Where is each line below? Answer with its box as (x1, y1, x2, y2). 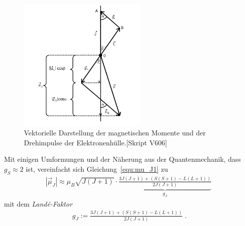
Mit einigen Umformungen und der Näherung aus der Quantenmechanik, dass (4, 154, 241, 164)
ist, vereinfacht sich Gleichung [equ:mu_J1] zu (25, 163, 168, 174)
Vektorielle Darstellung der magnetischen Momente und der (24, 127, 206, 138)
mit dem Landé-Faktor (4, 198, 73, 209)
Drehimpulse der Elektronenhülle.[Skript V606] (24, 137, 167, 147)
